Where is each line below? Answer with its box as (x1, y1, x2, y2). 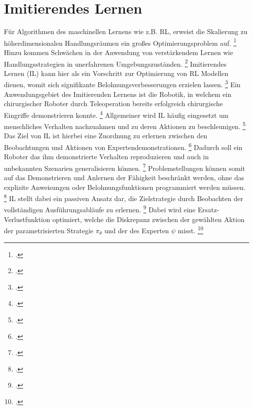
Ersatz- (198, 204, 219, 215)
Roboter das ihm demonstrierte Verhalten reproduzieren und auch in (4, 151, 209, 162)
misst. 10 (178, 224, 203, 235)
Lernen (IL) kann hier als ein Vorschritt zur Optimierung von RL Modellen (4, 68, 229, 78)
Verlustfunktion (4, 214, 51, 224)
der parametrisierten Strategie (4, 225, 93, 235)
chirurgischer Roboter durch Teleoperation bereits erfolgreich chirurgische (4, 98, 223, 109)
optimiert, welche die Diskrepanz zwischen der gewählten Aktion (52, 214, 245, 224)
